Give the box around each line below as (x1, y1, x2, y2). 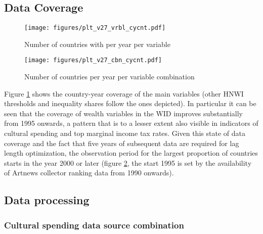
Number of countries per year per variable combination (24, 71, 195, 82)
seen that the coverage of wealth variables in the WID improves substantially (4, 108, 243, 118)
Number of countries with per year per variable (24, 38, 170, 49)
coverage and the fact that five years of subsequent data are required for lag (4, 137, 239, 148)
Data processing (4, 192, 90, 208)
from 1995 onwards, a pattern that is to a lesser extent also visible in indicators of (4, 118, 258, 128)
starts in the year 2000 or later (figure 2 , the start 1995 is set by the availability (4, 157, 252, 168)
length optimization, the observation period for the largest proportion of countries (4, 148, 258, 158)
